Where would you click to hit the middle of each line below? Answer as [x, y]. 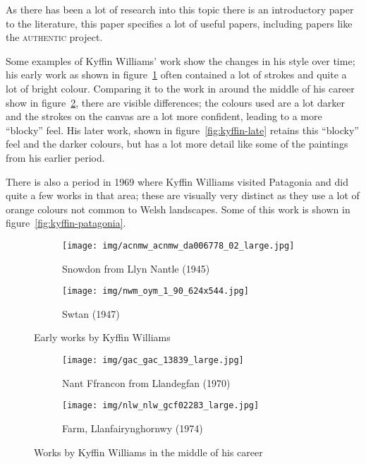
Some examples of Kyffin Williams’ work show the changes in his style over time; [181, 60]
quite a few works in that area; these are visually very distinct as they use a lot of [183, 195]
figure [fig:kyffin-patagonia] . [66, 223]
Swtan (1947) [91, 313]
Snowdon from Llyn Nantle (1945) [136, 268]
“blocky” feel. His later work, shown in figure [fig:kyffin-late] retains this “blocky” [182, 130]
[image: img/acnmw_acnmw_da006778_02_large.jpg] [178, 245]
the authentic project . [54, 37]
